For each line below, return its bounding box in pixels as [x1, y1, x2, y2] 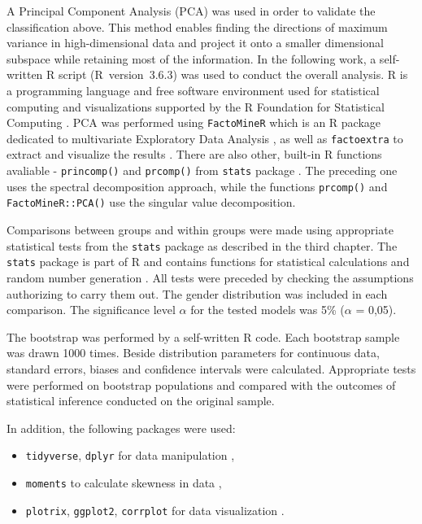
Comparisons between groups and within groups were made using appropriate [7, 221, 394, 238]
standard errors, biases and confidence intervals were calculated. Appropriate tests [7, 360, 416, 377]
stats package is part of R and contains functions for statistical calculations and [7, 253, 410, 270]
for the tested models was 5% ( [190, 301, 345, 318]
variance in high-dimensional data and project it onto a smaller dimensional [7, 34, 384, 51]
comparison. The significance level [7, 301, 176, 318]
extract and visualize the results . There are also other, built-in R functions [7, 146, 382, 163]
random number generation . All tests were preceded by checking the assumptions [7, 269, 414, 286]
